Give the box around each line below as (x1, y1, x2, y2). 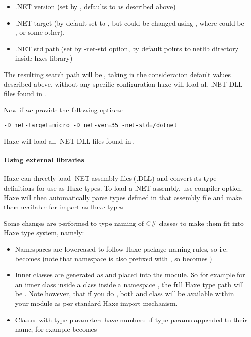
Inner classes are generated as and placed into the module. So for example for (15, 270, 245, 280)
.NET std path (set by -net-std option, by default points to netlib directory (15, 43, 239, 53)
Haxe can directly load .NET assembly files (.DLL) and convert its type (4, 173, 217, 183)
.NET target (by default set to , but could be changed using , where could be (15, 17, 244, 28)
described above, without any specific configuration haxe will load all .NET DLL (4, 79, 243, 89)
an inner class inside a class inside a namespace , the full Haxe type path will (15, 279, 244, 289)
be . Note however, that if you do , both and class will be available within (15, 289, 234, 299)
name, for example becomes (15, 324, 97, 334)
